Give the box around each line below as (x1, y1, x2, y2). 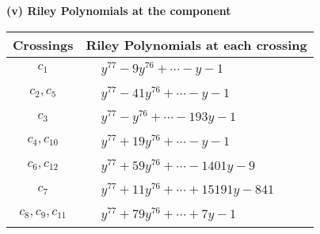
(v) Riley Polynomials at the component (6, 2, 231, 18)
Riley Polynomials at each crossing (86, 35, 307, 54)
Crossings (13, 35, 74, 54)
